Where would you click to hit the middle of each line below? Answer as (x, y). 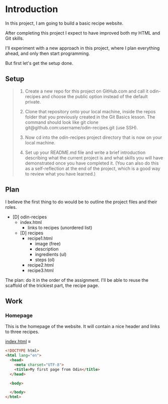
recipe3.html (40, 270)
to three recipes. (22, 332)
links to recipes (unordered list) (60, 227)
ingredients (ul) (51, 254)
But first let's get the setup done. (39, 63)
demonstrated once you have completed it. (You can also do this (92, 163)
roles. (11, 207)
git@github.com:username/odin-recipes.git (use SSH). (81, 127)
